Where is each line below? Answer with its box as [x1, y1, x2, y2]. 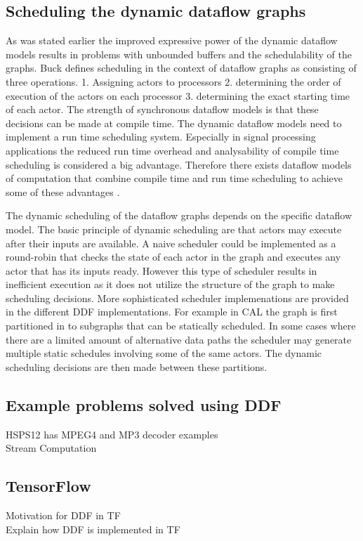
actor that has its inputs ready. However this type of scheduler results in [6, 263, 317, 278]
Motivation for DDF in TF [6, 508, 121, 523]
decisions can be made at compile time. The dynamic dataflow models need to [6, 115, 342, 130]
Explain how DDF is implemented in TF [6, 521, 180, 536]
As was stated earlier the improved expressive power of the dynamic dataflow [6, 33, 338, 48]
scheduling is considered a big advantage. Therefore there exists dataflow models [6, 157, 352, 171]
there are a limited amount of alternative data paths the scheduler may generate [6, 332, 352, 346]
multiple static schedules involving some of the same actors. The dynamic [6, 346, 322, 360]
